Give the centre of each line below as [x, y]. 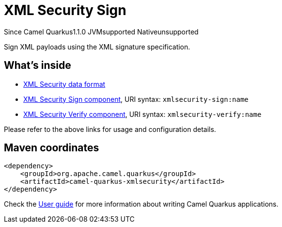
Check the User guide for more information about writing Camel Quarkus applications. [141, 204]
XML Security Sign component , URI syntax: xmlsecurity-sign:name [136, 99]
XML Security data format [64, 84]
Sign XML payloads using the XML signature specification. [97, 47]
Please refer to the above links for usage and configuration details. [110, 129]
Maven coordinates [52, 148]
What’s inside [38, 65]
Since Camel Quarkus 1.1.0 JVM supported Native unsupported [101, 32]
